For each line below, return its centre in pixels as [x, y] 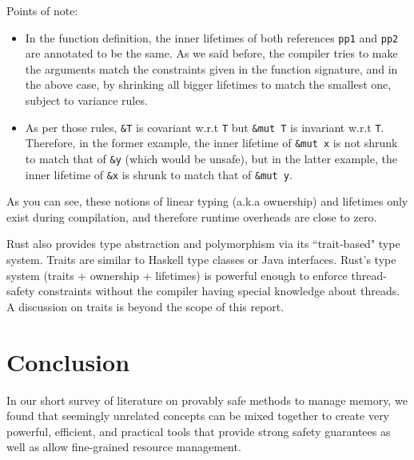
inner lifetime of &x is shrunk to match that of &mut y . [159, 174]
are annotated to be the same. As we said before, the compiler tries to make [211, 53]
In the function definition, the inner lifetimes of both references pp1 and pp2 [212, 37]
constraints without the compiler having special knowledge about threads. [219, 291]
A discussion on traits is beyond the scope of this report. [145, 306]
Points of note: [42, 10]
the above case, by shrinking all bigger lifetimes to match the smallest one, [208, 84]
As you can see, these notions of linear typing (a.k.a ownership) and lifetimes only [207, 201]
